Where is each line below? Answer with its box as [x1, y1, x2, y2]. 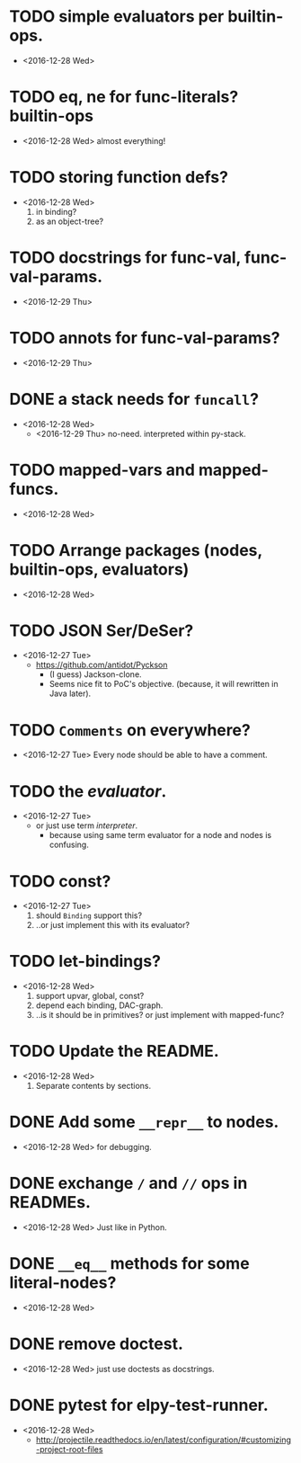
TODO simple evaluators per [9, 6, 225, 27]
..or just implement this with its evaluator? [35, 920, 190, 931]
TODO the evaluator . [9, 781, 167, 801]
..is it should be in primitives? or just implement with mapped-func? [35, 1010, 285, 1021]
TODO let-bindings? [9, 951, 162, 972]
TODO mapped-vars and [9, 459, 196, 480]
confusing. [49, 839, 90, 851]
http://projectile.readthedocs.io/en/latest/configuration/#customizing [35, 1434, 292, 1445]
